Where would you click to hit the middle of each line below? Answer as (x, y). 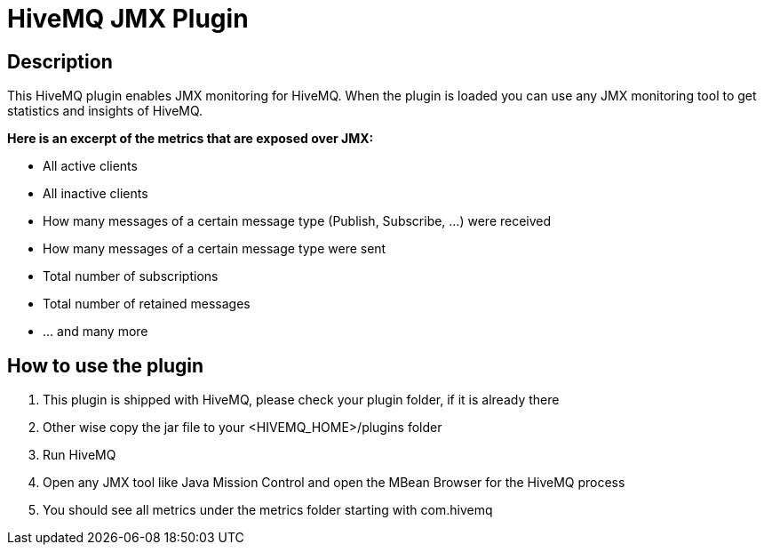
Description (60, 61)
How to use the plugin (106, 365)
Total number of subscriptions (131, 276)
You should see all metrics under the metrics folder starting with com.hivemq (268, 510)
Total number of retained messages (147, 304)
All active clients (90, 166)
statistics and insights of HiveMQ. (105, 111)
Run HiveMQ (80, 455)
